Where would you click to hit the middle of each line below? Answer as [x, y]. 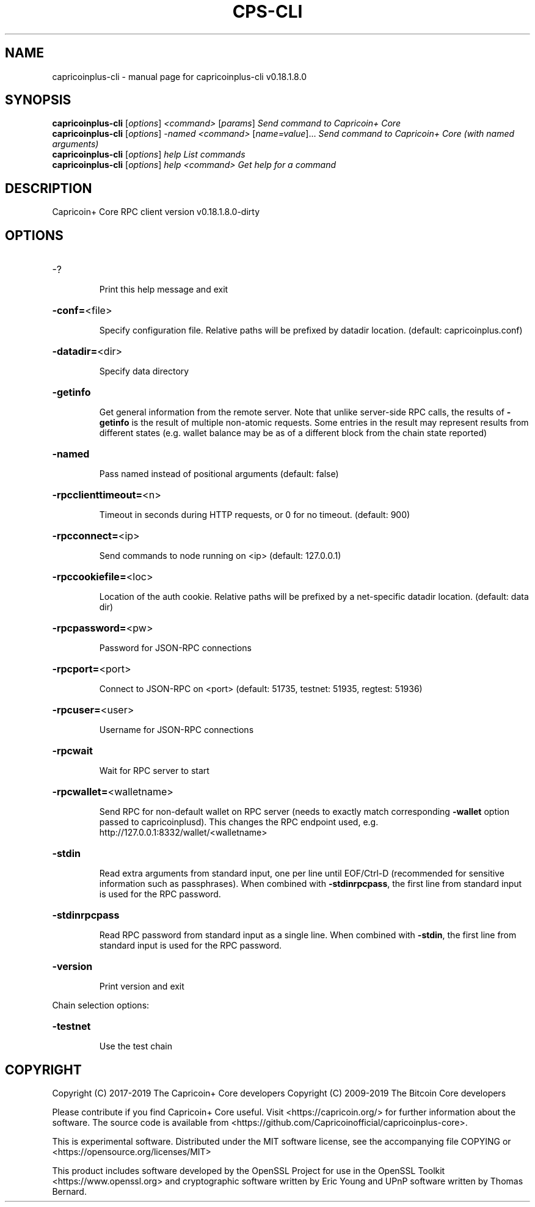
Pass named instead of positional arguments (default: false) [219, 474]
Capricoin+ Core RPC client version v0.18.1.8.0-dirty [156, 212]
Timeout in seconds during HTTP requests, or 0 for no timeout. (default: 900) [255, 515]
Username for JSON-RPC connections [177, 730]
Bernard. [69, 1191]
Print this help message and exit [164, 290]
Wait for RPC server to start [154, 771]
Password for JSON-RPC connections [175, 648]
